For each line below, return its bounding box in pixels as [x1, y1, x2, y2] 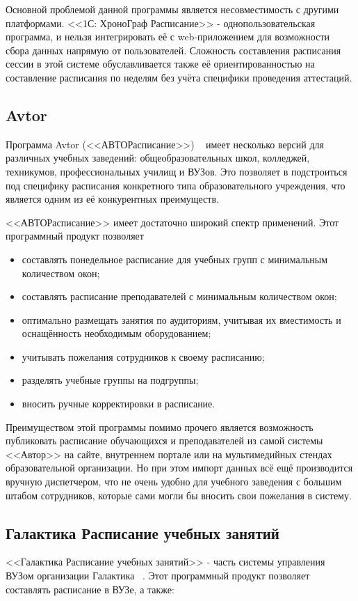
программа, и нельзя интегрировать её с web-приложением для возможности [6, 29, 329, 44]
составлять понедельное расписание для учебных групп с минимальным [22, 251, 328, 266]
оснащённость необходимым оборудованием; [22, 326, 211, 341]
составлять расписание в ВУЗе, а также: [6, 582, 174, 596]
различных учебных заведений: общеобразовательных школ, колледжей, [6, 150, 310, 165]
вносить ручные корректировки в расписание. [22, 396, 215, 411]
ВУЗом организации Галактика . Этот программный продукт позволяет [6, 568, 310, 583]
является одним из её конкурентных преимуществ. [6, 192, 219, 206]
